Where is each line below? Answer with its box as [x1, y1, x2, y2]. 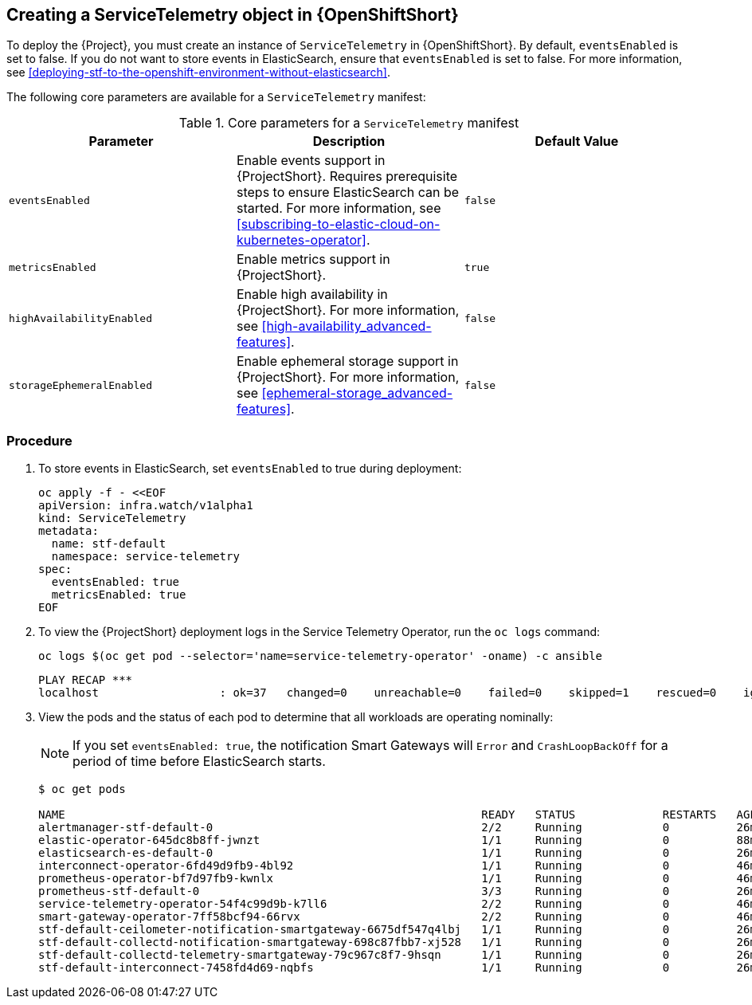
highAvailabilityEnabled [9, 312, 153, 324]
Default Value [535, 133, 619, 150]
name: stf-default [51, 537, 166, 551]
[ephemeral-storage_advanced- [261, 385, 453, 402]
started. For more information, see [236, 200, 441, 217]
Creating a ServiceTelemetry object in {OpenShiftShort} [6, 5, 459, 25]
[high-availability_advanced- [261, 318, 432, 335]
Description [312, 133, 386, 150]
